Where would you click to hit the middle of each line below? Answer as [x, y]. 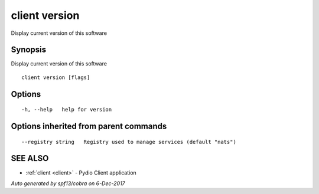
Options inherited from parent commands [89, 126]
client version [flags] [56, 77]
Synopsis [29, 50]
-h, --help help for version [67, 110]
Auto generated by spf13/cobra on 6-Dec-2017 [68, 183]
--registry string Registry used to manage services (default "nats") [129, 142]
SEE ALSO [30, 158]
